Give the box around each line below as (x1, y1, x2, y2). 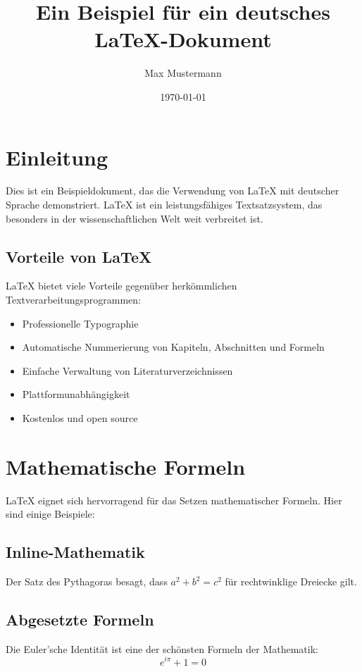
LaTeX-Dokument (94, 25, 272, 54)
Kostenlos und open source (22, 410, 138, 425)
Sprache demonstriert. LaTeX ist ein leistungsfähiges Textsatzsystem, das (6, 197, 323, 212)
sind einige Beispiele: (6, 506, 95, 521)
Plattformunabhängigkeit (22, 387, 130, 402)
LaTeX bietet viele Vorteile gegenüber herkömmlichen (6, 278, 237, 293)
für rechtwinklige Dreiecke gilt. (225, 574, 357, 589)
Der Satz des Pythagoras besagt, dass (6, 574, 168, 589)
